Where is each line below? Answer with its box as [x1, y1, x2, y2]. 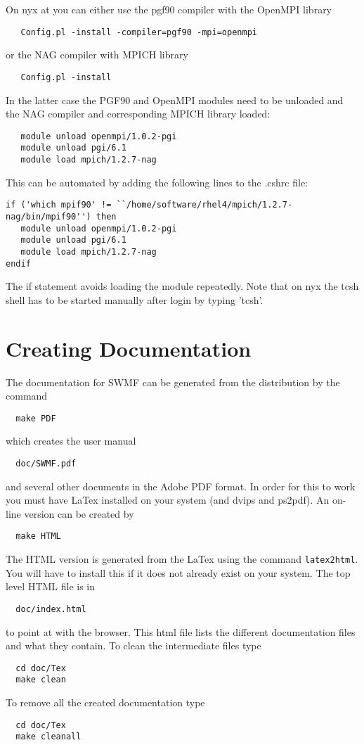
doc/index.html [15, 604, 86, 614]
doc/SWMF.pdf [15, 458, 77, 469]
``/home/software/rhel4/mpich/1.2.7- [116, 200, 293, 210]
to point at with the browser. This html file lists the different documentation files [6, 624, 356, 639]
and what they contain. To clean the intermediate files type [6, 638, 261, 653]
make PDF [15, 413, 56, 424]
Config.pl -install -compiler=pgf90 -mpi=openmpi [20, 27, 257, 37]
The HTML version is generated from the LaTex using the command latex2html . [6, 552, 358, 566]
